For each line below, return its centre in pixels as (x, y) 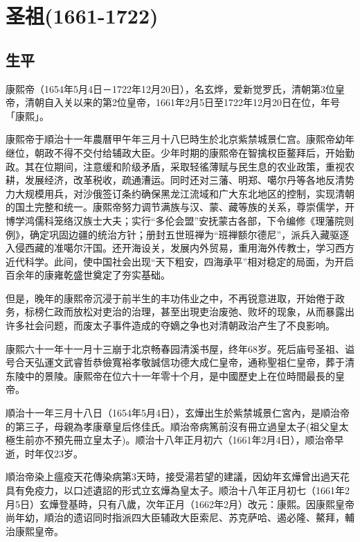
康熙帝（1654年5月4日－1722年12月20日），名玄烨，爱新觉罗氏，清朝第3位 (170, 88)
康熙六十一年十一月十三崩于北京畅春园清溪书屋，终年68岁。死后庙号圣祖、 (175, 348)
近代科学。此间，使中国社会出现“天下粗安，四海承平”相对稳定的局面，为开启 (180, 261)
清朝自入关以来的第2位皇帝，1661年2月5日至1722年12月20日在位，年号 (182, 102)
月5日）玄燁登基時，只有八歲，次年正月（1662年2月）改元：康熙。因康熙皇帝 (180, 504)
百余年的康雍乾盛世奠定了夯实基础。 (88, 275)
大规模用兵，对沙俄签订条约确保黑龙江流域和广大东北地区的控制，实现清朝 (184, 193)
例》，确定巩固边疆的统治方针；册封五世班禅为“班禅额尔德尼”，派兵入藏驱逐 (178, 234)
